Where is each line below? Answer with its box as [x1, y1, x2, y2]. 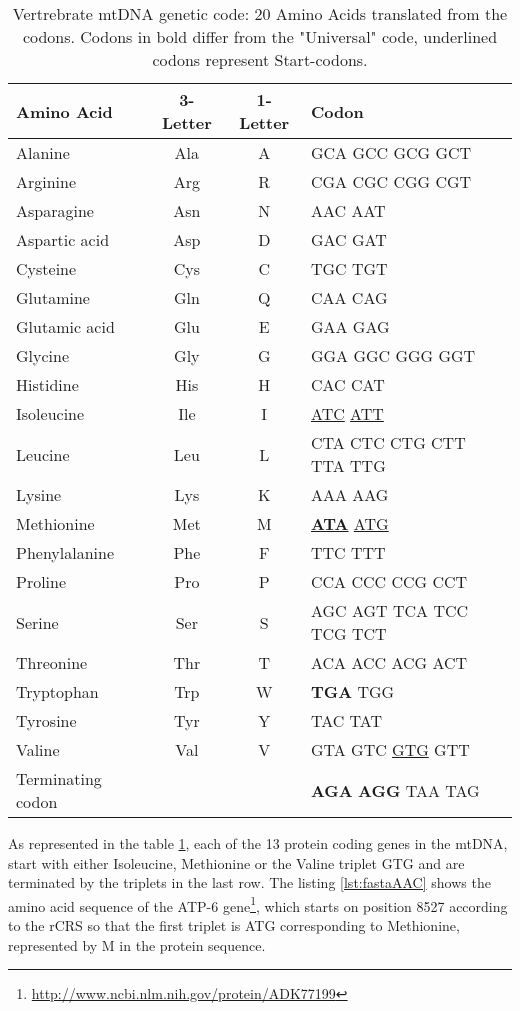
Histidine [16, 373, 79, 396]
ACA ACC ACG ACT [310, 651, 468, 674]
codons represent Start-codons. [152, 48, 368, 71]
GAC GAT [310, 228, 387, 251]
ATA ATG [310, 512, 389, 535]
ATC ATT [310, 402, 384, 425]
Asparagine [16, 199, 94, 222]
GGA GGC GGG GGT [310, 344, 476, 367]
